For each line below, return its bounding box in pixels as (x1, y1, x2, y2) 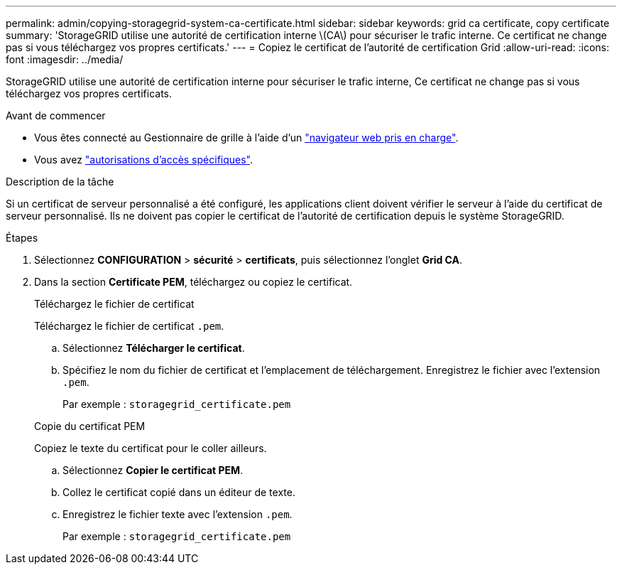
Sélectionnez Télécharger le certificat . (62, 342, 245, 354)
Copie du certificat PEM (34, 420, 146, 432)
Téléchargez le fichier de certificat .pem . (34, 320, 224, 332)
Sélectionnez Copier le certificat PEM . (62, 464, 244, 476)
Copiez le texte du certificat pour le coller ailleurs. (34, 442, 267, 454)
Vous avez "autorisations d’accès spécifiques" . (34, 154, 253, 166)
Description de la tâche (6, 176, 114, 188)
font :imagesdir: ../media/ (6, 53, 124, 65)
